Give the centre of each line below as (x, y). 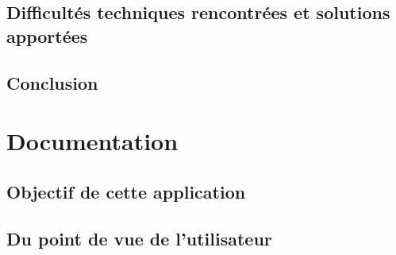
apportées (47, 35)
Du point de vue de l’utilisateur (139, 238)
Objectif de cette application (126, 191)
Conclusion (52, 82)
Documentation (92, 141)
